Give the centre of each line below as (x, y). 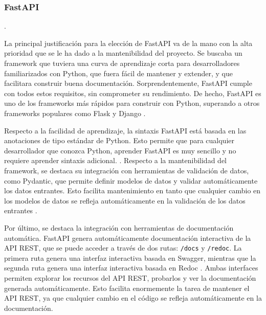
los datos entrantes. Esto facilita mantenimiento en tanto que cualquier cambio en (132, 190)
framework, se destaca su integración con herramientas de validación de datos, (127, 170)
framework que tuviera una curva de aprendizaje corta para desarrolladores (122, 63)
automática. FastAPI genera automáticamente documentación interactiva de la (128, 238)
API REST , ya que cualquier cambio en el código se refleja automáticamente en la (133, 298)
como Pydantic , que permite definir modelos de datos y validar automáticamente (131, 180)
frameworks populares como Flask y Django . (75, 113)
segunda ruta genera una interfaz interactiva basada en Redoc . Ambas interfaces (131, 268)
